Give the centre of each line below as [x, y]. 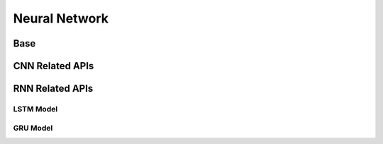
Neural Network [61, 18]
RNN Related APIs [53, 89]
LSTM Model [35, 109]
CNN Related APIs [54, 66]
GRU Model [33, 128]
